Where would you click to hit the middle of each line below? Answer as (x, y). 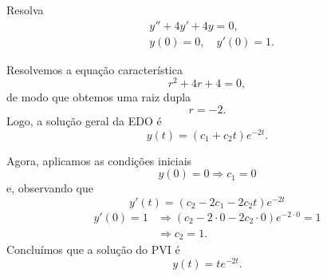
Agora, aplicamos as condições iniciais (99, 160)
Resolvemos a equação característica (95, 69)
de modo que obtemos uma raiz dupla (99, 97)
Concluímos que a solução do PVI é (93, 249)
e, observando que (50, 188)
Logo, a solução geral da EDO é (84, 120)
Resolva (25, 10)
